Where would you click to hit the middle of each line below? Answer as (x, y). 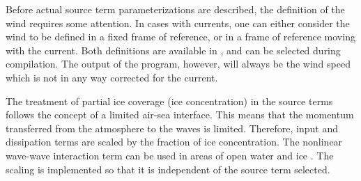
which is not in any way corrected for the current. (112, 77)
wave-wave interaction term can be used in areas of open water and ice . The (170, 155)
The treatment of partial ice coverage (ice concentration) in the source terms (169, 101)
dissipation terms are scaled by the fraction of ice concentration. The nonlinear (174, 142)
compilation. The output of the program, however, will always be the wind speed (178, 64)
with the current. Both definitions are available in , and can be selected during (173, 50)
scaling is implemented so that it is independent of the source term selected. (168, 169)
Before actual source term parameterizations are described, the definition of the (175, 9)
